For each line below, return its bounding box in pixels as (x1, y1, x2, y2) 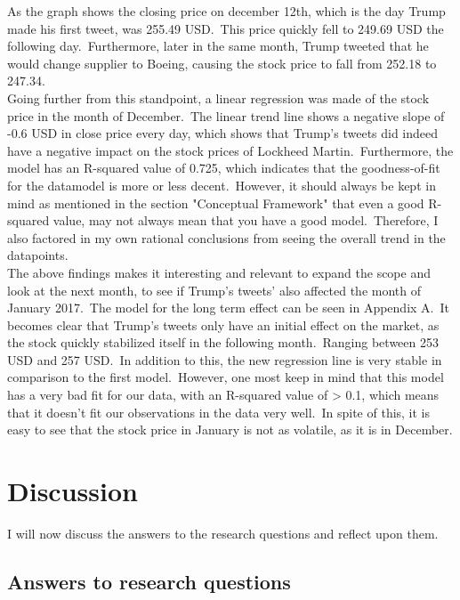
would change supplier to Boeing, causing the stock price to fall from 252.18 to (7, 53, 437, 72)
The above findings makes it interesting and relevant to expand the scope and (7, 263, 431, 281)
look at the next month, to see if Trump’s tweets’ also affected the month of (7, 280, 422, 299)
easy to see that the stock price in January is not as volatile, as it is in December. (7, 420, 453, 439)
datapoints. (7, 246, 69, 264)
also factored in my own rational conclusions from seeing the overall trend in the (7, 228, 446, 247)
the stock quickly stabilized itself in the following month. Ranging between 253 (7, 333, 439, 352)
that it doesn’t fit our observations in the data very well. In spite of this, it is (7, 402, 431, 421)
